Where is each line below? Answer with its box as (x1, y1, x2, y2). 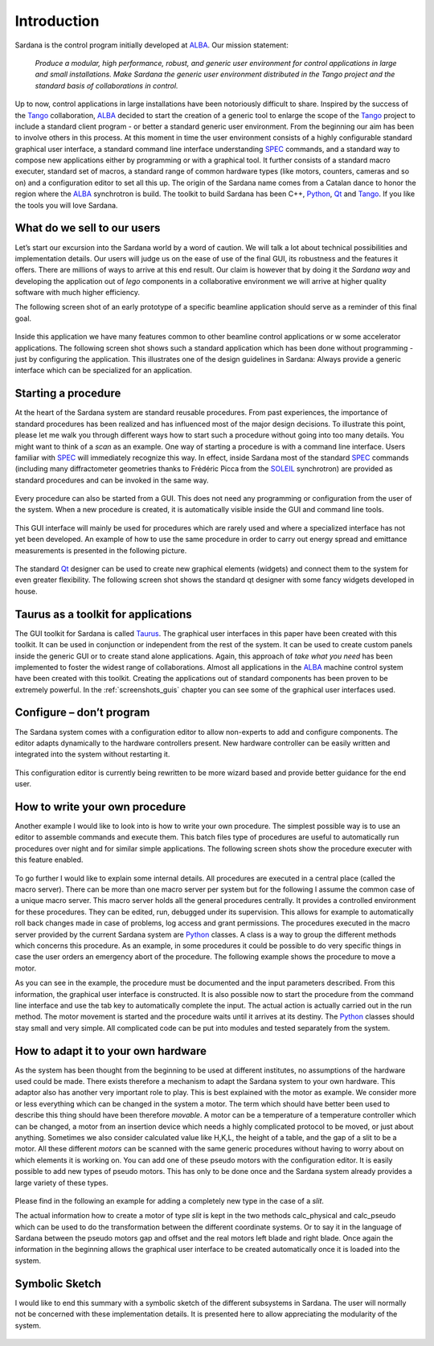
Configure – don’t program (14, 706, 150, 720)
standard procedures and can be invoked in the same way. (14, 475, 209, 485)
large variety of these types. (14, 1178, 108, 1188)
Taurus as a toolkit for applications (14, 607, 192, 621)
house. (14, 586, 38, 596)
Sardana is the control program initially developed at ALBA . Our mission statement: (14, 40, 289, 50)
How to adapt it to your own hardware (14, 1044, 207, 1057)
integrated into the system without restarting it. (14, 749, 170, 759)
